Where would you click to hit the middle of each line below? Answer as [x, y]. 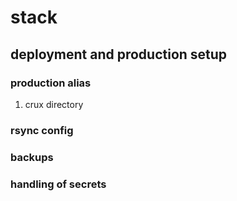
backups [32, 157]
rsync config [42, 130]
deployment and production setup [119, 54]
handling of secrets [58, 184]
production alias [51, 83]
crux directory [54, 104]
